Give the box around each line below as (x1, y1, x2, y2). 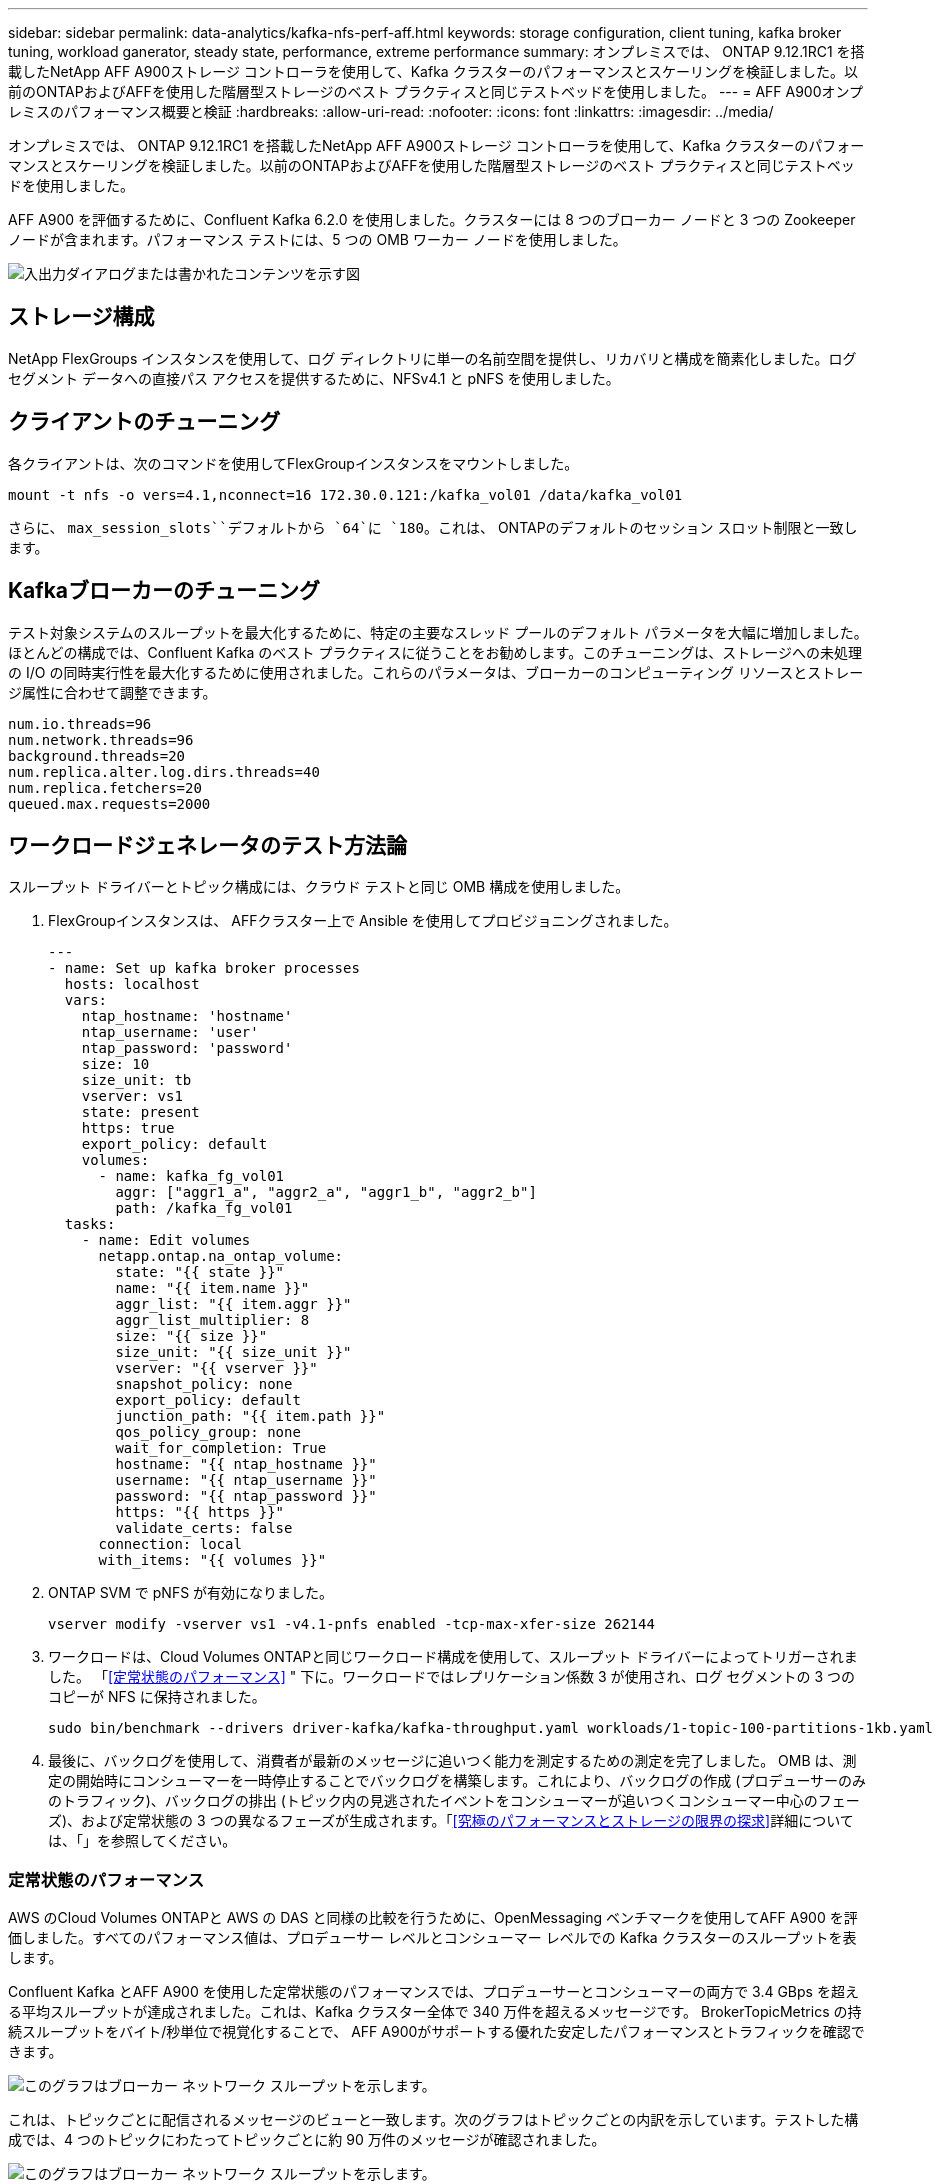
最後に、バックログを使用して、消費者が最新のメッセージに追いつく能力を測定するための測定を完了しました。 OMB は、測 (48, 1752, 857, 1770)
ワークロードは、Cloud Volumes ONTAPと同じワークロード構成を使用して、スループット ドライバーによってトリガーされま (48, 1648, 858, 1666)
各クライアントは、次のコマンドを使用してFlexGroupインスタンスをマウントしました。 (8, 454, 579, 472)
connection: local (98, 1536, 242, 1553)
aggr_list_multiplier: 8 (115, 1312, 310, 1329)
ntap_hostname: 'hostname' (81, 1008, 293, 1025)
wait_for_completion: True (115, 1440, 327, 1457)
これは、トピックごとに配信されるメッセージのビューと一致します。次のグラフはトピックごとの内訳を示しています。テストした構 (8, 2111, 859, 2129)
